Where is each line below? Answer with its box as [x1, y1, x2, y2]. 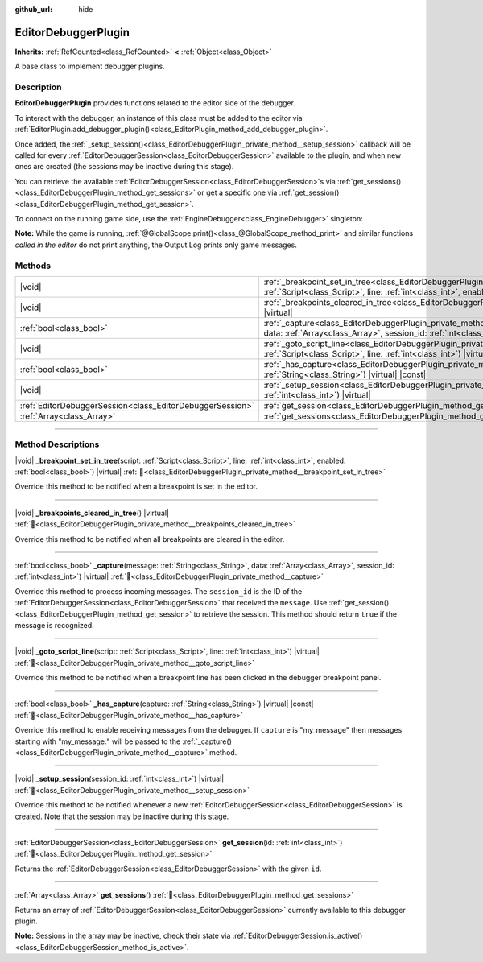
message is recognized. [14, 620, 94, 630]
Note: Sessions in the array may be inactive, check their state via [14, 931, 231, 941]
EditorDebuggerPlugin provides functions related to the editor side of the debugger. [14, 98, 295, 108]
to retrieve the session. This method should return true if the [193, 609, 398, 619]
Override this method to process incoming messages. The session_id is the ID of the [14, 586, 303, 596]
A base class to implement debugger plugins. [14, 61, 165, 72]
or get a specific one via [197, 188, 278, 197]
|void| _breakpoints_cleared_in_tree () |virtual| [14, 508, 169, 518]
